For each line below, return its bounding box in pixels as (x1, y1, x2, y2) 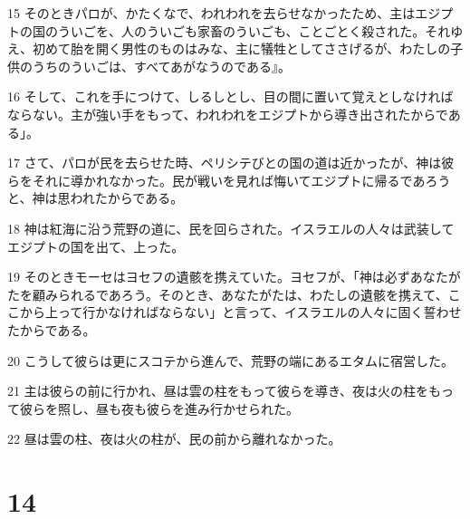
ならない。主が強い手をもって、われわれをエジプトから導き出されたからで (7, 104, 448, 123)
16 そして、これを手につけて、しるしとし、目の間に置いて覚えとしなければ (7, 87, 454, 106)
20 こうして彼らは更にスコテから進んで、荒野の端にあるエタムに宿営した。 (7, 351, 454, 370)
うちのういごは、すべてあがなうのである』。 (32, 56, 291, 75)
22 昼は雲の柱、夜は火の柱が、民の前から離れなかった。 (7, 429, 341, 448)
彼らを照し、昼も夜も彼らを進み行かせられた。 (19, 399, 299, 418)
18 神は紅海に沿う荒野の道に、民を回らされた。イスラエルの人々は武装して (7, 218, 455, 237)
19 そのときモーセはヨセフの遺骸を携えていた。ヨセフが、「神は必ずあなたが (7, 267, 461, 286)
